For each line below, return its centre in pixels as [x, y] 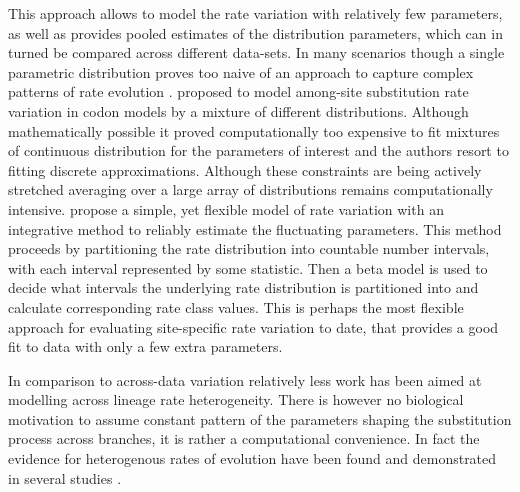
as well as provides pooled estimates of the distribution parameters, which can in [255, 32]
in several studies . [65, 477]
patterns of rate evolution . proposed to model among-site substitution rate [238, 91]
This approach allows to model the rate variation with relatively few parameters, [255, 13]
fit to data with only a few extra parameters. [145, 346]
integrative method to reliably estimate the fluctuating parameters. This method [255, 228]
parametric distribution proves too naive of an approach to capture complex [241, 71]
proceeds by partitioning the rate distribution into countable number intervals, [249, 248]
